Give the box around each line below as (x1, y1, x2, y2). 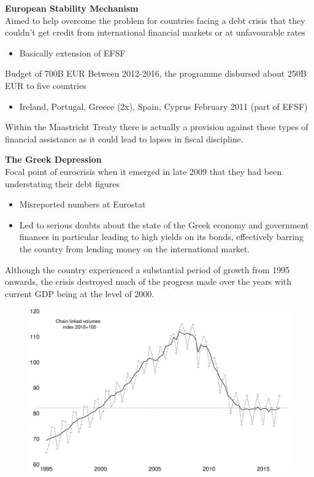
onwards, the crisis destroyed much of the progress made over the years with (5, 275, 292, 288)
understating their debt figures (5, 177, 120, 190)
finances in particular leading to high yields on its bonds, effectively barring (19, 230, 304, 243)
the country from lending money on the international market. (19, 242, 250, 255)
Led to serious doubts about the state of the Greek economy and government (19, 218, 309, 231)
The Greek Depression (5, 153, 102, 166)
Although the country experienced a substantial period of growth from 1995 (5, 263, 290, 276)
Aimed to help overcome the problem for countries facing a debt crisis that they (5, 14, 305, 26)
